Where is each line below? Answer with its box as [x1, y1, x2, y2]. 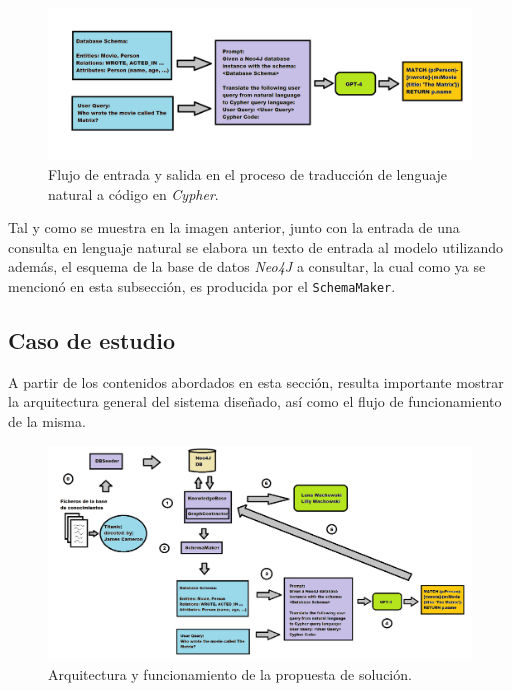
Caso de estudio [8, 324, 175, 355]
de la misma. [8, 410, 86, 431]
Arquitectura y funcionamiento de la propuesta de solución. [48, 664, 412, 685]
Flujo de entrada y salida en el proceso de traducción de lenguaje [48, 163, 448, 184]
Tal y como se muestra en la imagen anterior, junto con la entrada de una [8, 217, 460, 238]
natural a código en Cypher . [48, 183, 219, 204]
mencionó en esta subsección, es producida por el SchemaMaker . [8, 275, 396, 296]
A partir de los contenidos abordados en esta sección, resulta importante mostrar [8, 371, 504, 392]
